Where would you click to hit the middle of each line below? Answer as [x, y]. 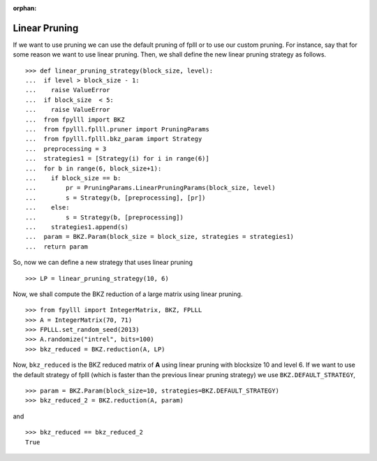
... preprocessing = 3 [66, 149]
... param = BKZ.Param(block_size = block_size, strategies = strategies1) [160, 237]
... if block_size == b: [73, 178]
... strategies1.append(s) [77, 227]
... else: [47, 207]
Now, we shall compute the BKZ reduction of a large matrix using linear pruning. [128, 294]
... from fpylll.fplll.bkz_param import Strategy [114, 139]
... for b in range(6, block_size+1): [94, 168]
